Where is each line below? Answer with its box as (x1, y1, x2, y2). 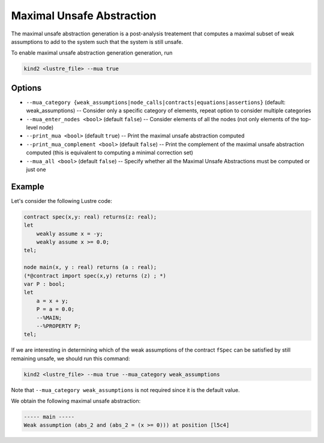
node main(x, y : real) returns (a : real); (23, 264, 157, 271)
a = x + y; (36, 297, 68, 304)
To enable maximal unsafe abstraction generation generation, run (11, 49, 173, 56)
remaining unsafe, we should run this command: (11, 355, 130, 362)
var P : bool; (23, 280, 65, 288)
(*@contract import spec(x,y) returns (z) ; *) (23, 272, 166, 279)
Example (11, 181, 44, 191)
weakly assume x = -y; (36, 230, 103, 237)
